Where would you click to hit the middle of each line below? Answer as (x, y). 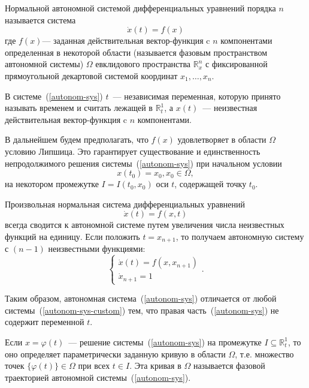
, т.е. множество (264, 354)
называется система (40, 19)
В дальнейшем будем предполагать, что (77, 139)
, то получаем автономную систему (240, 236)
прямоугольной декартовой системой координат (91, 75)
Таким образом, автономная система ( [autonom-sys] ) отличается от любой (141, 298)
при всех (94, 366)
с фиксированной (237, 64)
